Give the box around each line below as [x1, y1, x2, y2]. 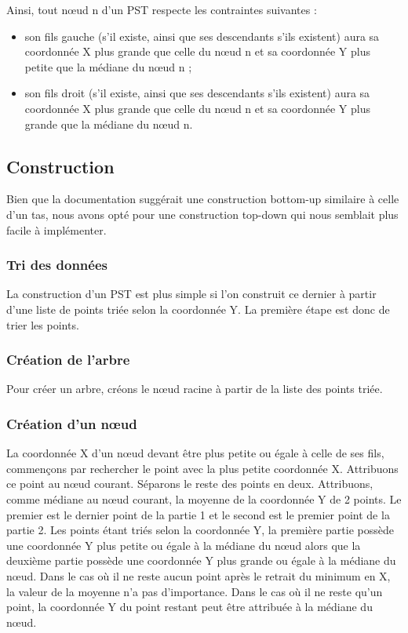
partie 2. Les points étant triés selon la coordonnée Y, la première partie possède [6, 522, 394, 538]
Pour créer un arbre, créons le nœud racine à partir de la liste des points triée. [6, 380, 383, 397]
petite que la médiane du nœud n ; [24, 58, 192, 75]
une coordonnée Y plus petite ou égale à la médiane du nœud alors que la [6, 537, 361, 553]
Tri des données [6, 255, 107, 275]
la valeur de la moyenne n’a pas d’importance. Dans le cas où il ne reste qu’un [6, 583, 383, 599]
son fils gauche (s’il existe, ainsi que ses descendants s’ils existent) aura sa [24, 27, 380, 44]
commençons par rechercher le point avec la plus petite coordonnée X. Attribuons [6, 460, 399, 476]
